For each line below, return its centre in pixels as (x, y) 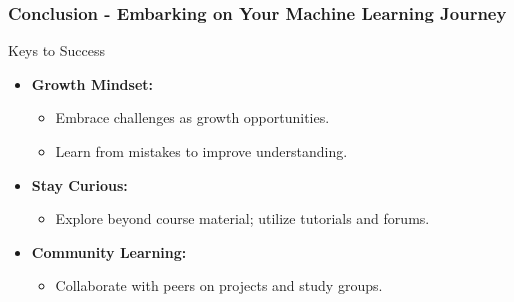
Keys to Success (57, 50)
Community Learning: (109, 251)
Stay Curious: (79, 184)
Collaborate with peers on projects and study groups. (219, 285)
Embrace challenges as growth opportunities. (192, 117)
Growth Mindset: (92, 83)
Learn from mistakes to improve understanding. (201, 151)
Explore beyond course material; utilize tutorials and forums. (242, 218)
